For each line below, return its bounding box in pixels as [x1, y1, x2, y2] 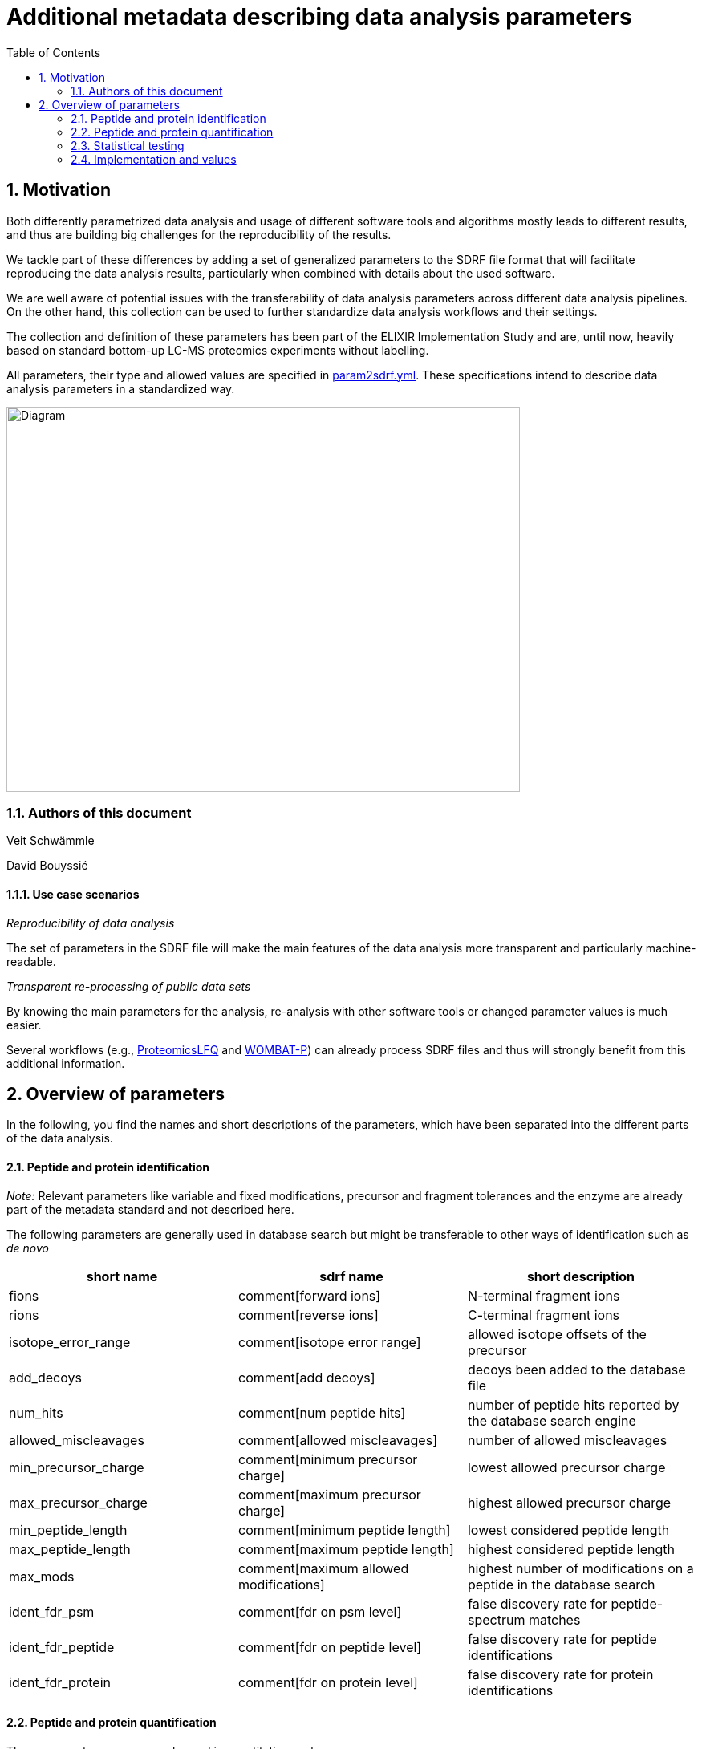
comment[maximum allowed [237, 1560, 409, 1577]
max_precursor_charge [9, 1494, 148, 1511]
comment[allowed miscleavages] [237, 1431, 437, 1448]
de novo [6, 1240, 49, 1255]
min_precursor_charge [9, 1459, 144, 1475]
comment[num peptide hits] [237, 1404, 406, 1421]
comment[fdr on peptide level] [237, 1638, 422, 1655]
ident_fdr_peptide [9, 1638, 115, 1655]
